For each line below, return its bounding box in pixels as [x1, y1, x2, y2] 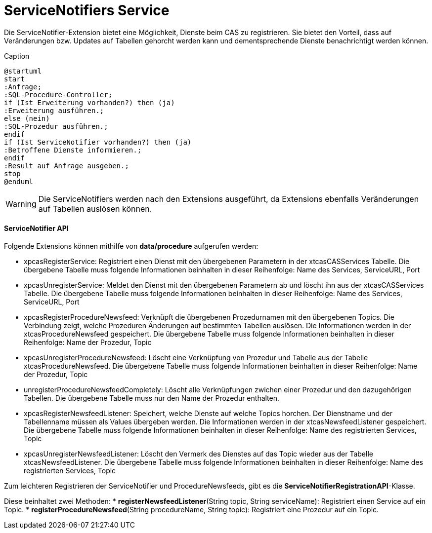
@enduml [4, 177, 34, 186]
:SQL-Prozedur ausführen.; [4, 122, 108, 130]
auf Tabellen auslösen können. [38, 203, 152, 214]
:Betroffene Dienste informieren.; [4, 146, 142, 154]
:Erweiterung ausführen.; [4, 106, 104, 114]
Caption [4, 51, 30, 60]
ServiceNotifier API [4, 224, 69, 233]
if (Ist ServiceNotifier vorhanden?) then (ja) [4, 138, 192, 146]
